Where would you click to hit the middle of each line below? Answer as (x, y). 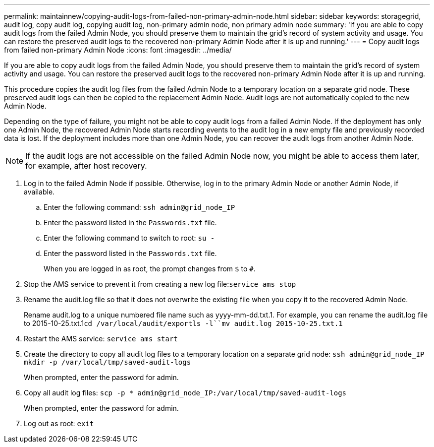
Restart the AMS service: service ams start (101, 339)
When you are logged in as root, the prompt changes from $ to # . (150, 269)
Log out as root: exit (59, 423)
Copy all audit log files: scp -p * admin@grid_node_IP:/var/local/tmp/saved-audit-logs (185, 393)
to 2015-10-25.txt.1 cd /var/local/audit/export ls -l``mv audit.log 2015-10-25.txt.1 (183, 323)
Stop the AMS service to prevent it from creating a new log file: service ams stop (160, 284)
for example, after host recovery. (86, 166)
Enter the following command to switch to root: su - (129, 238)
